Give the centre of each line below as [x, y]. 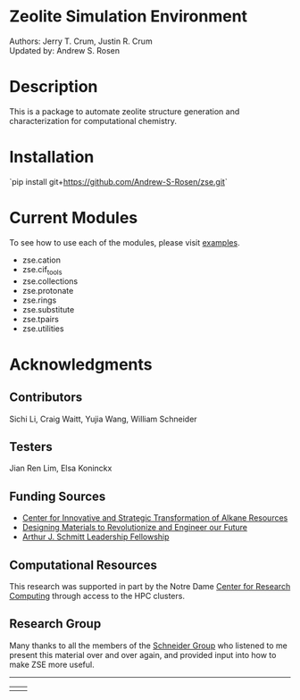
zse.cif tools [42, 270]
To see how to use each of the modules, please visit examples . [125, 242]
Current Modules [74, 218]
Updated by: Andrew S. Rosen [65, 50]
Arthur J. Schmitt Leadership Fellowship [96, 537]
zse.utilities [43, 329]
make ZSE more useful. [52, 664]
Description [54, 87]
